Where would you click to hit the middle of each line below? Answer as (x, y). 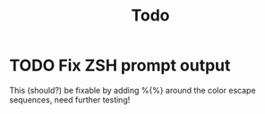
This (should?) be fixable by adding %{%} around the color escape (133, 90)
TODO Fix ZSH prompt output (120, 65)
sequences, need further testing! (70, 100)
